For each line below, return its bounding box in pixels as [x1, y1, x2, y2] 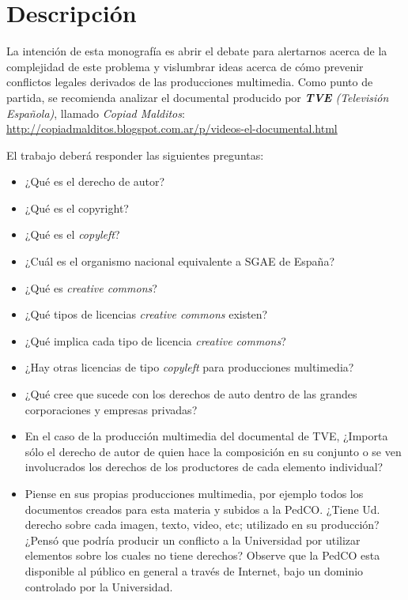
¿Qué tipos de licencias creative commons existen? [25, 306, 268, 323]
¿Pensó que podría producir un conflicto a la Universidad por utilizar [25, 531, 361, 548]
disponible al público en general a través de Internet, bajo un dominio [25, 562, 364, 579]
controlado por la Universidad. [25, 578, 173, 594]
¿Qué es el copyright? [25, 199, 129, 216]
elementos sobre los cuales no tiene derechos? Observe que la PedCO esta [25, 547, 380, 564]
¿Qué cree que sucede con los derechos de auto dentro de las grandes [25, 386, 357, 402]
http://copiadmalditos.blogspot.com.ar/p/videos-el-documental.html [6, 120, 338, 137]
